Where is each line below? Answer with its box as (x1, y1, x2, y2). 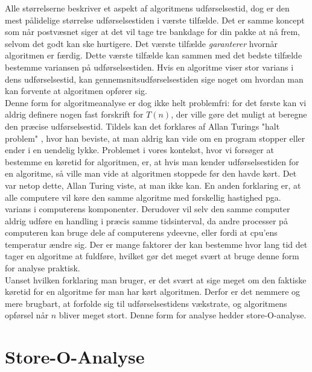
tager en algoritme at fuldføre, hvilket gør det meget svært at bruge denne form (5, 250, 299, 262)
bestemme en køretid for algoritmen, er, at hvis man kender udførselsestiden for (5, 155, 299, 168)
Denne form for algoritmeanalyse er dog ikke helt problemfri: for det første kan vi (5, 96, 307, 109)
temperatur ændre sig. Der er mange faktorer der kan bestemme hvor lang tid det (5, 238, 308, 250)
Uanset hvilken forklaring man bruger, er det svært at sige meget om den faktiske (5, 273, 307, 286)
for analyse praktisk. (5, 262, 80, 274)
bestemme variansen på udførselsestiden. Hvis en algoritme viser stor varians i (5, 60, 294, 73)
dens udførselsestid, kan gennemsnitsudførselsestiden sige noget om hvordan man (5, 72, 304, 85)
